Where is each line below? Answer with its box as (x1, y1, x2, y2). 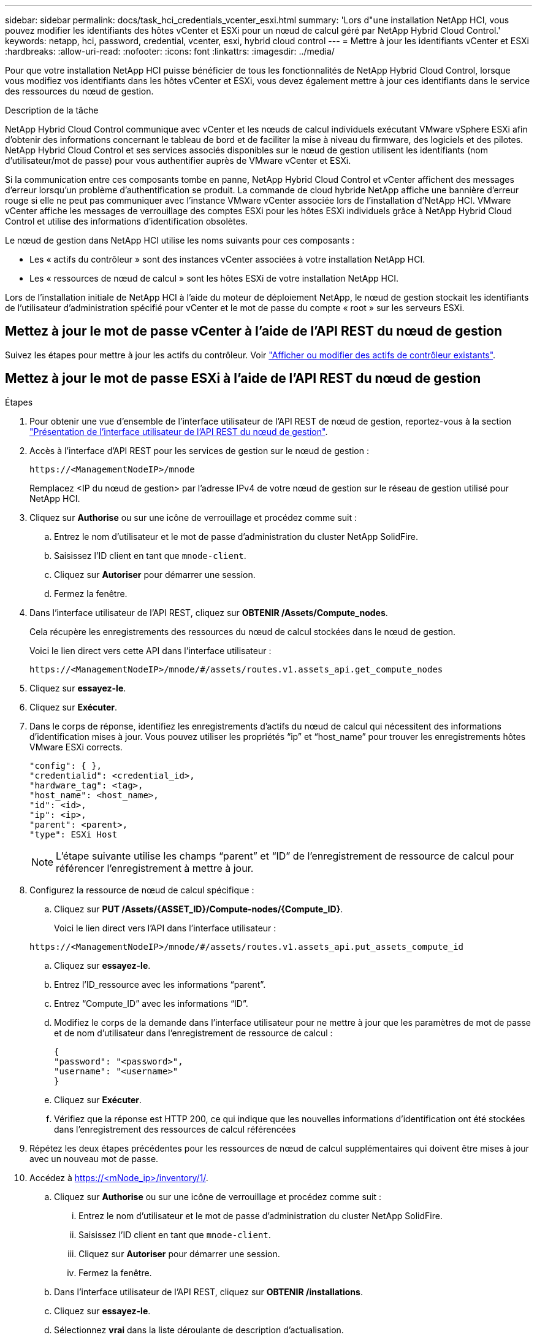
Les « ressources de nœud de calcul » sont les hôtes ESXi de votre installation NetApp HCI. (29, 273, 398, 283)
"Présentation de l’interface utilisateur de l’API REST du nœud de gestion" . (29, 426, 328, 437)
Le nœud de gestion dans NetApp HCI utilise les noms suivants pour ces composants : (5, 235, 355, 245)
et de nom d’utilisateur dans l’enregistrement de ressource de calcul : (54, 1027, 333, 1038)
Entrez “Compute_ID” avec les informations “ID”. (54, 998, 248, 1009)
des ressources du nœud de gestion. (5, 86, 154, 96)
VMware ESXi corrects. (29, 741, 123, 752)
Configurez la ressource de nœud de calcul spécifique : (29, 884, 254, 895)
